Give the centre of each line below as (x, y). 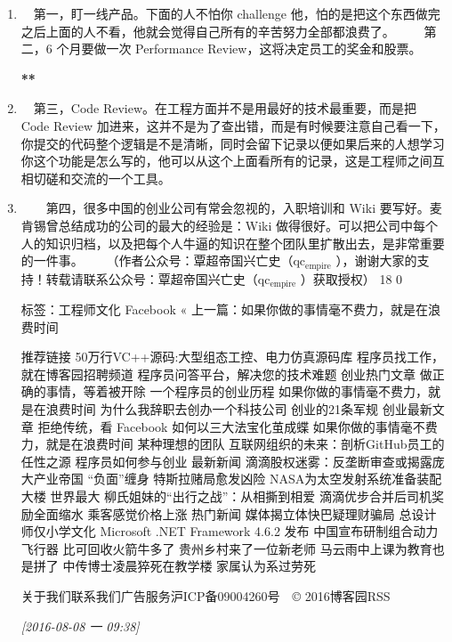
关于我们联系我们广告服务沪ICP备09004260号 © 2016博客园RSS (206, 595)
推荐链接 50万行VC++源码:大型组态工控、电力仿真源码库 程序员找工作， (233, 357)
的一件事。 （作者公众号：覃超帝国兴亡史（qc (163, 260)
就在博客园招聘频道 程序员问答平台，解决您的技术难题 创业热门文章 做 (226, 374)
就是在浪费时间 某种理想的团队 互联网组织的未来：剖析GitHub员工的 (245, 444)
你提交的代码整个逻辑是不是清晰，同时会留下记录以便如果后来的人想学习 (233, 143)
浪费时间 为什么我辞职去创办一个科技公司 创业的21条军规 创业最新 (239, 409)
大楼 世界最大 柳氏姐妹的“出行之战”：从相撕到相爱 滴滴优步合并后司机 (226, 496)
